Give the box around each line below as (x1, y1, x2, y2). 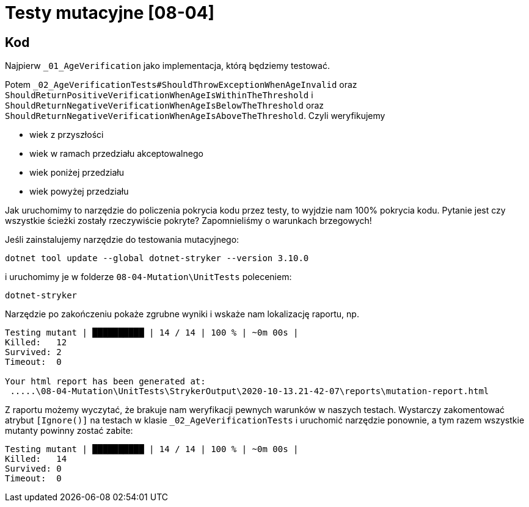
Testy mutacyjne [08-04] (5, 2, 215, 23)
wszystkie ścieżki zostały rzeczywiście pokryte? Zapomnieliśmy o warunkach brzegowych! (5, 215, 372, 226)
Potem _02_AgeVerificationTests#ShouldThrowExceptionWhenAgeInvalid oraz (5, 79, 357, 90)
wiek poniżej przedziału (29, 167, 125, 178)
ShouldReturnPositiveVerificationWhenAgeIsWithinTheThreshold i (5, 90, 313, 101)
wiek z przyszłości (29, 129, 104, 140)
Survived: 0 (5, 464, 62, 474)
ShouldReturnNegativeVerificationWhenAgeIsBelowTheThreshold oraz (5, 100, 324, 111)
